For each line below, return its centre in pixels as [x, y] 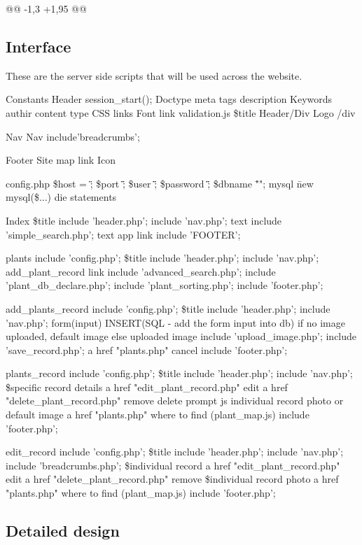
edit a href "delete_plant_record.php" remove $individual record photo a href [172, 479]
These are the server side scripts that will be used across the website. [154, 75]
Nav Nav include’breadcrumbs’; [73, 136]
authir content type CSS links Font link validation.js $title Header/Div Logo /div [181, 112]
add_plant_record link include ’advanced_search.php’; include [141, 271]
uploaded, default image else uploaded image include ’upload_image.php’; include [181, 336]
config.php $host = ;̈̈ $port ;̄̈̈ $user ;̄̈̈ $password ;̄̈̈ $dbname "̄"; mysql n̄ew [160, 183]
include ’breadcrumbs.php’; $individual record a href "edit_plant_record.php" [173, 465]
